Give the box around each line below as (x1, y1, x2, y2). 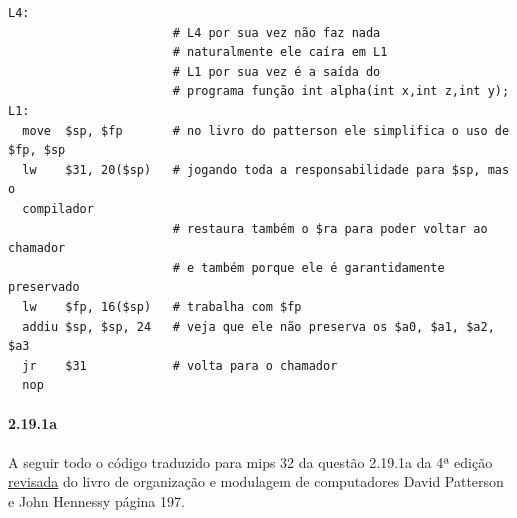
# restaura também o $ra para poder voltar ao (172, 221, 488, 236)
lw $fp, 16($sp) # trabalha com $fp (22, 299, 302, 314)
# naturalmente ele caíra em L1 (172, 45, 388, 60)
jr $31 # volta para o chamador (22, 358, 338, 373)
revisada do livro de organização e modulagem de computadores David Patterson (8, 471, 504, 492)
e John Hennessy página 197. (8, 490, 185, 511)
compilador (22, 201, 94, 216)
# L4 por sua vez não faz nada (172, 25, 381, 40)
